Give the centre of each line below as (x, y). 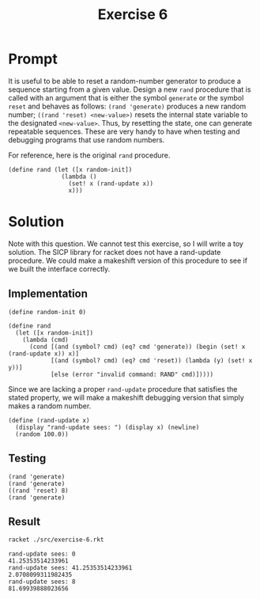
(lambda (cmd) (45, 339)
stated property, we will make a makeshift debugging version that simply (126, 397)
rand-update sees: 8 (42, 582)
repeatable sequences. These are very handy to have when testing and (124, 131)
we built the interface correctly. (59, 269)
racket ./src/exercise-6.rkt (56, 540)
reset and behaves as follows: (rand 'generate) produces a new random (127, 106)
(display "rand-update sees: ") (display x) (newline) (107, 427)
